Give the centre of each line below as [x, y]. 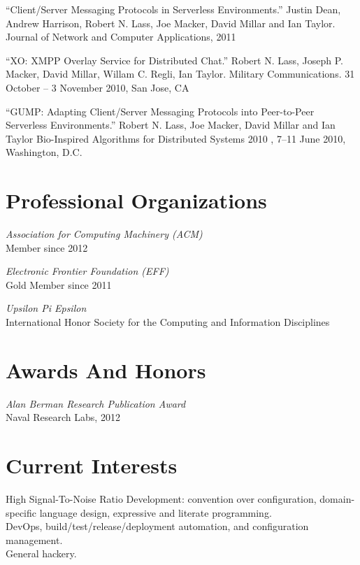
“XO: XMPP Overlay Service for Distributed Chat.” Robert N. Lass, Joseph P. [174, 60]
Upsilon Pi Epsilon [46, 308]
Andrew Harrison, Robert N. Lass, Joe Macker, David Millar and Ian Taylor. [171, 23]
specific [21, 512]
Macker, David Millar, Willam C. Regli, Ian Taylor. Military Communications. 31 [180, 74]
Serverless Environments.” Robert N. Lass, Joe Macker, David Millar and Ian [171, 125]
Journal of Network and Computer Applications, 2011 [121, 37]
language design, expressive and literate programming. [156, 512]
